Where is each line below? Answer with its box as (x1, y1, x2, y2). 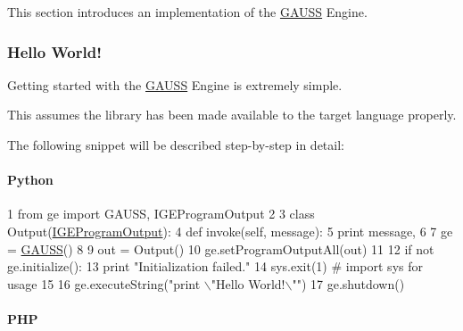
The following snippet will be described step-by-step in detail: (7, 136, 344, 153)
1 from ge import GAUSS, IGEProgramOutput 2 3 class (7, 204, 315, 223)
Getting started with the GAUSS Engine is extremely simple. (7, 75, 343, 94)
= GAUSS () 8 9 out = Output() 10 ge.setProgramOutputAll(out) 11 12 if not (7, 239, 434, 258)
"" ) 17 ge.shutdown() (292, 274, 405, 293)
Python (7, 170, 54, 189)
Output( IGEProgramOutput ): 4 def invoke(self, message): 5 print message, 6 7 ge (7, 221, 453, 240)
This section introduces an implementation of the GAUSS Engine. (7, 3, 368, 21)
